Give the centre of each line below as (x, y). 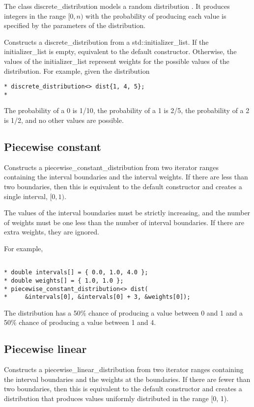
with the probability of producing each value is (156, 15)
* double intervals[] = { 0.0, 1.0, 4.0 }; (76, 273)
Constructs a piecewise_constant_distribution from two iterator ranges (112, 167)
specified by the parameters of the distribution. (75, 25)
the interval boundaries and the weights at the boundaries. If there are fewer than (127, 379)
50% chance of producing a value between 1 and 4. (80, 322)
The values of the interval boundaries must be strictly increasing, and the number (127, 213)
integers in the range (35, 15)
